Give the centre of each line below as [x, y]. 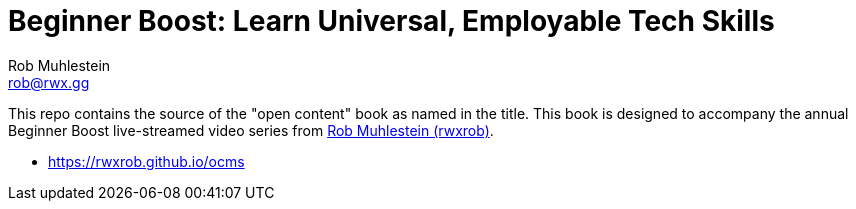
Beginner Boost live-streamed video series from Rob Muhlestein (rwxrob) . [251, 130]
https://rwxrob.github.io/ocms [146, 161]
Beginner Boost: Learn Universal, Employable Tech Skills [391, 21]
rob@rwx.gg [49, 82]
